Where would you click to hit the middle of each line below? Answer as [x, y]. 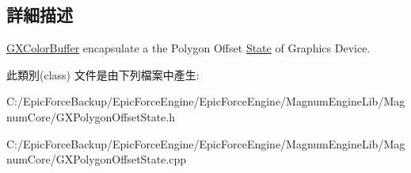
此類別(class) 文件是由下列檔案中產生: [103, 74]
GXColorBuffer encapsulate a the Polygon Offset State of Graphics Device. [188, 48]
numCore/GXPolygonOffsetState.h [91, 116]
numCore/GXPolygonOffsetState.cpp [97, 159]
